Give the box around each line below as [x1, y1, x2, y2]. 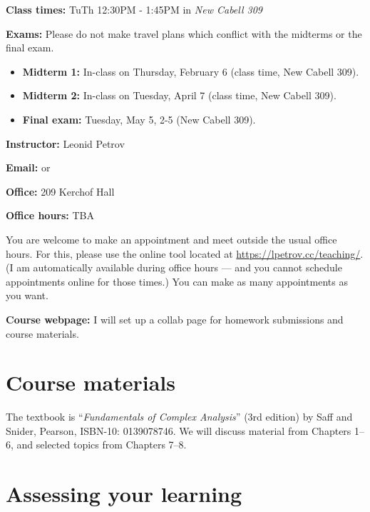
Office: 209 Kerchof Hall [6, 184, 115, 199]
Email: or [6, 160, 51, 175]
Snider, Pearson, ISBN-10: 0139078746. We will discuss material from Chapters [6, 423, 351, 438]
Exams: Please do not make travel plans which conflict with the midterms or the [6, 26, 362, 41]
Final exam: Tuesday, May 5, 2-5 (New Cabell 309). [22, 111, 256, 126]
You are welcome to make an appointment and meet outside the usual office [6, 231, 337, 246]
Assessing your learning [6, 479, 242, 508]
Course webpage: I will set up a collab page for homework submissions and [6, 311, 344, 326]
